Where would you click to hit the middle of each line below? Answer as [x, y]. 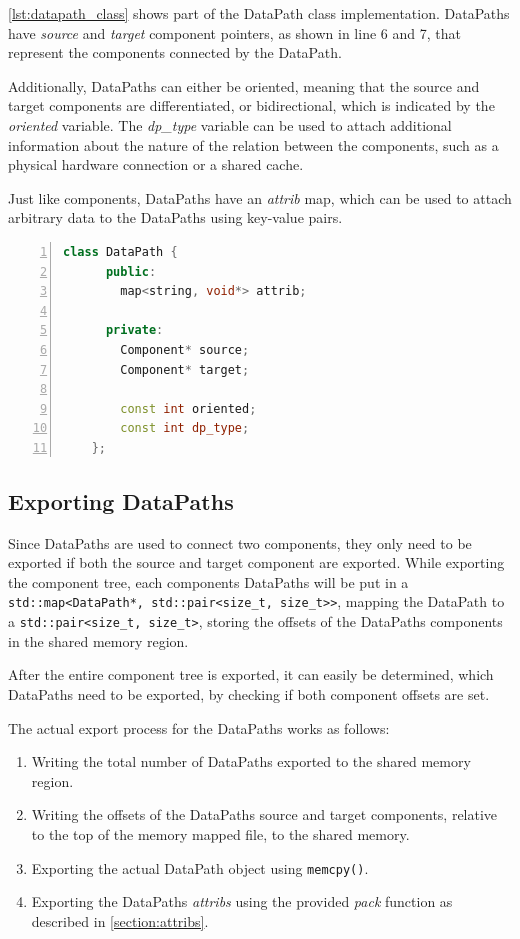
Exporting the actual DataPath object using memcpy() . [200, 867]
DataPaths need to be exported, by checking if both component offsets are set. [249, 693]
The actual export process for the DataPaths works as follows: [199, 727]
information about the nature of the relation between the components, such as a [253, 144]
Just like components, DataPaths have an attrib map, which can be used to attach [260, 197]
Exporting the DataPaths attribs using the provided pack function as [242, 901]
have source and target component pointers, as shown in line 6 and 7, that [234, 32]
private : [134, 330]
